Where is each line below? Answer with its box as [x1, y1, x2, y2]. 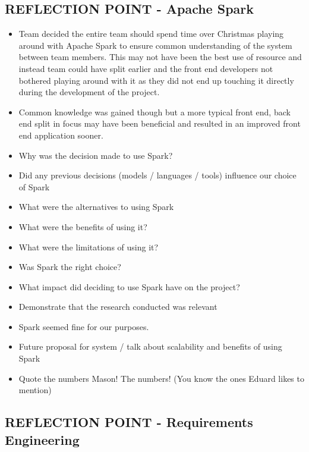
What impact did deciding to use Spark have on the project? [18, 280, 240, 293]
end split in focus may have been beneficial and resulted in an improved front [18, 117, 301, 130]
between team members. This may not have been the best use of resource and [18, 51, 302, 63]
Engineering [5, 430, 80, 448]
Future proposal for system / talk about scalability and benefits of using [18, 340, 282, 353]
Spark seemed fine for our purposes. [18, 320, 149, 332]
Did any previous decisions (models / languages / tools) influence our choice [18, 169, 297, 181]
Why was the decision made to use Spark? [18, 149, 173, 161]
